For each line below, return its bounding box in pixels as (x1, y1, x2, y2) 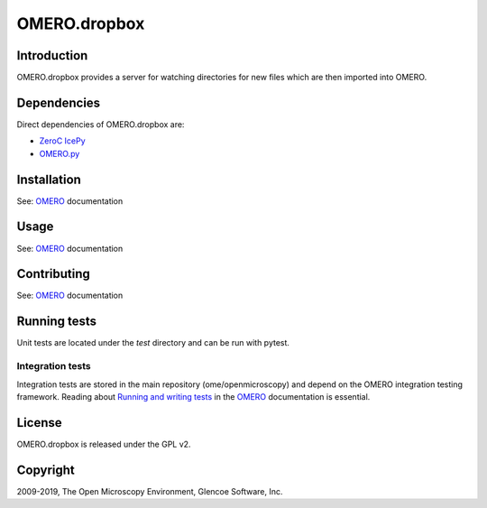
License (16, 415, 62, 430)
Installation (16, 171, 81, 187)
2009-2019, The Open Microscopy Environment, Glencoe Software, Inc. (16, 485, 283, 496)
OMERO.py (39, 148, 80, 159)
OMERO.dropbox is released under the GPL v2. (16, 439, 191, 449)
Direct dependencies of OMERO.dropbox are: (16, 118, 185, 130)
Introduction (16, 48, 88, 63)
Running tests (16, 314, 97, 329)
